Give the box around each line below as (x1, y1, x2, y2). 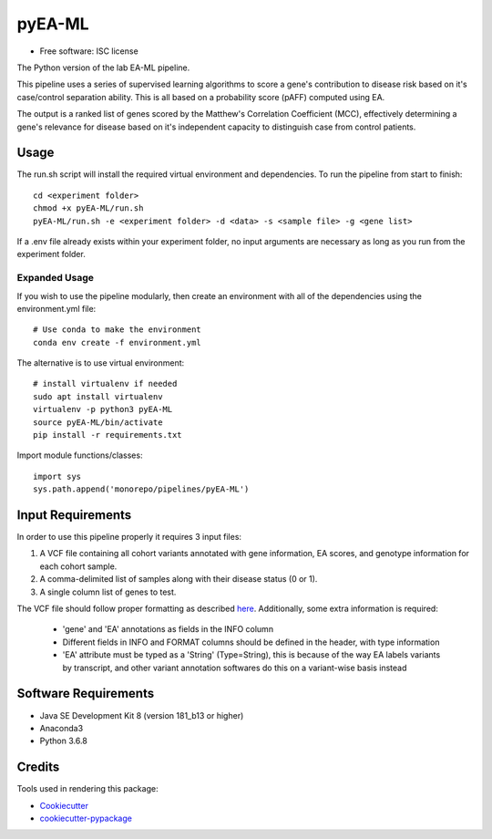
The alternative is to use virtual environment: (16, 357, 185, 368)
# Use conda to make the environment (33, 325, 202, 335)
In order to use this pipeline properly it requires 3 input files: (16, 532, 241, 543)
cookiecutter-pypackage (39, 813, 132, 823)
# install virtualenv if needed (33, 378, 178, 389)
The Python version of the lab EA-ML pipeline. (16, 62, 190, 73)
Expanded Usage (16, 272, 95, 285)
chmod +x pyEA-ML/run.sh (33, 203, 144, 213)
